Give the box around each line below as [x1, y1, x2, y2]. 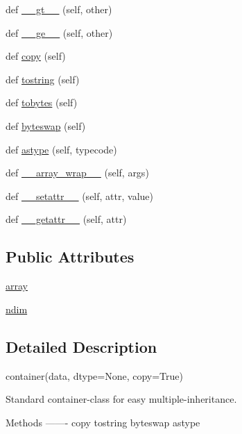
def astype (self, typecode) [6, 142, 117, 156]
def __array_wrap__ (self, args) [6, 165, 149, 180]
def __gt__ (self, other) [6, 2, 112, 16]
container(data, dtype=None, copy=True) [6, 368, 184, 383]
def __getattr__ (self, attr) [6, 212, 127, 226]
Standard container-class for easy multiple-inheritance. [6, 392, 237, 406]
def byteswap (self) [6, 118, 86, 133]
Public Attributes [6, 246, 135, 267]
